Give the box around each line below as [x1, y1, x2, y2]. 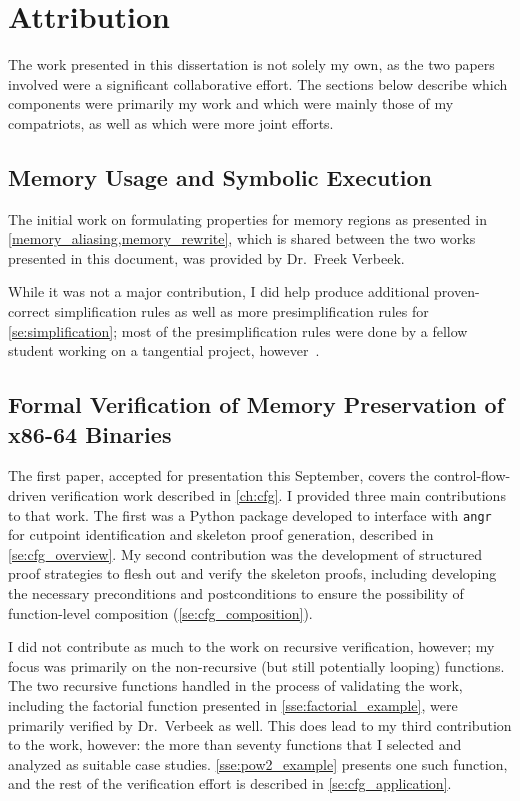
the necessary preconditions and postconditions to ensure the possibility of [8, 583, 464, 604]
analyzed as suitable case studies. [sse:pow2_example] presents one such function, [8, 753, 508, 774]
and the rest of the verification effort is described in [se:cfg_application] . [8, 773, 452, 794]
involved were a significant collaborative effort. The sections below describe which [8, 73, 508, 94]
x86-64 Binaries [8, 418, 172, 449]
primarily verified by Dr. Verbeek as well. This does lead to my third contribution [8, 714, 512, 735]
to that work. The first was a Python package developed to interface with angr [8, 504, 492, 525]
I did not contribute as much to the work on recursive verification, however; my [8, 636, 495, 657]
